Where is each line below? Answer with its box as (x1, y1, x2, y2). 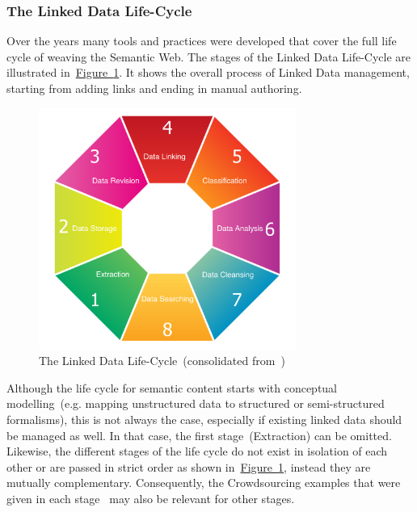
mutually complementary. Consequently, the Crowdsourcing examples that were (6, 474, 401, 491)
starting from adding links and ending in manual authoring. (6, 80, 302, 96)
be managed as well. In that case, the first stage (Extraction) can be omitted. (6, 426, 392, 443)
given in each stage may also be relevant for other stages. (6, 489, 295, 506)
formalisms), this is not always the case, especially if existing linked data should (6, 411, 402, 428)
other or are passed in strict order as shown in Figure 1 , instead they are (6, 458, 371, 475)
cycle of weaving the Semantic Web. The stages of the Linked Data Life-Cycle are (6, 48, 411, 65)
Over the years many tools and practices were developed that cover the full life (6, 32, 397, 49)
